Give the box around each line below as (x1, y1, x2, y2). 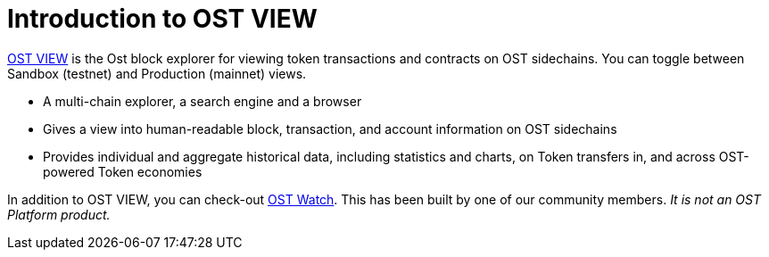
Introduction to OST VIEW (7, 4, 318, 34)
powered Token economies (43, 163, 203, 179)
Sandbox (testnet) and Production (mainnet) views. (7, 65, 307, 81)
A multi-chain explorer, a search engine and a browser (43, 93, 362, 109)
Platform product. (7, 206, 111, 222)
